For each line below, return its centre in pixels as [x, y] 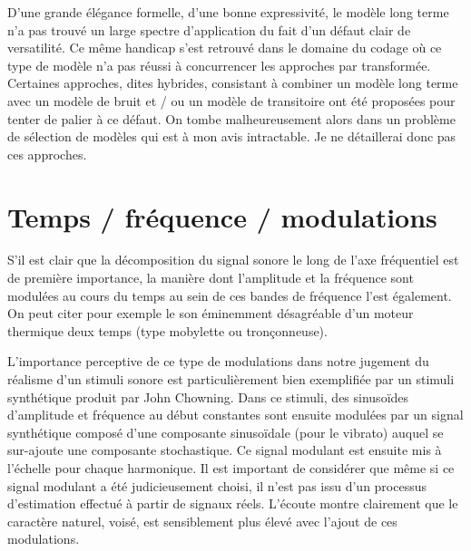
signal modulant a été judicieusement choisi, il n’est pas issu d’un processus [217, 485]
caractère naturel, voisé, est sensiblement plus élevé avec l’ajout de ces [202, 521]
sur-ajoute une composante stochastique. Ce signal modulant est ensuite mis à [225, 450]
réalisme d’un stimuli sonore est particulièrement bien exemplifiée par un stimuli [231, 379]
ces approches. [47, 154]
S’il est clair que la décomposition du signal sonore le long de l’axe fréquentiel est [233, 260]
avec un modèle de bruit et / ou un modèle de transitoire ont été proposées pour [231, 100]
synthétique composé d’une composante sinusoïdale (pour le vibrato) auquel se [226, 432]
